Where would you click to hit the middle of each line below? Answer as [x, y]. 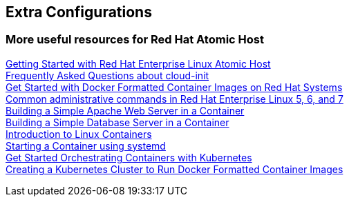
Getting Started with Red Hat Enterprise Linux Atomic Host [138, 63]
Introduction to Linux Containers [79, 134]
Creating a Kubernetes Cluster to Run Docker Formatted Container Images [174, 169]
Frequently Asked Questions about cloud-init [107, 75]
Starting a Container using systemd [86, 145]
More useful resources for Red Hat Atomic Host [135, 40]
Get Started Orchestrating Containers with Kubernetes [129, 157]
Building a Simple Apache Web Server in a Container [125, 110]
